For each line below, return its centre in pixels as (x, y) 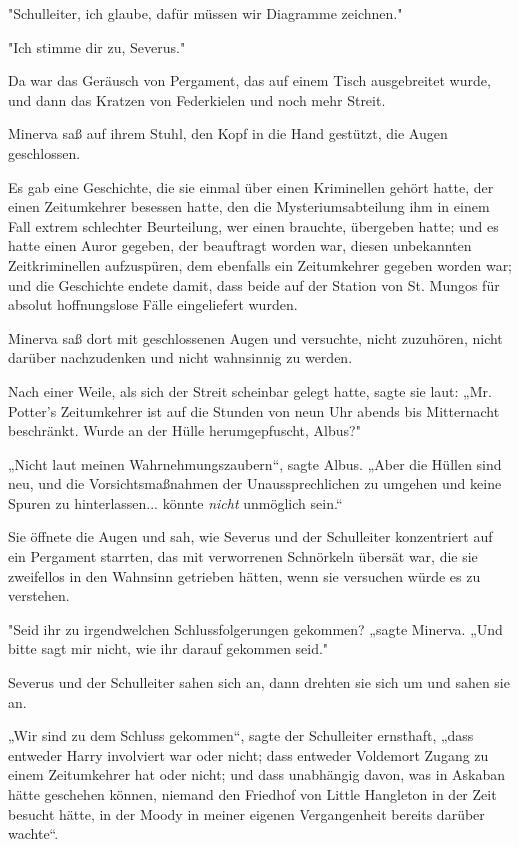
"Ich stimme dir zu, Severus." (97, 46)
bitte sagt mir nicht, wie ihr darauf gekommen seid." (168, 648)
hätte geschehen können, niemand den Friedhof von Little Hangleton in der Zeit (252, 794)
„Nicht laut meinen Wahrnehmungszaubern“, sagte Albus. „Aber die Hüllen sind (255, 463)
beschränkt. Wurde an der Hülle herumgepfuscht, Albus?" (184, 430)
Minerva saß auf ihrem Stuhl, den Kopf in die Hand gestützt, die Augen (228, 133)
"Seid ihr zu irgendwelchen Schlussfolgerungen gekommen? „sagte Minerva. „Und (255, 628)
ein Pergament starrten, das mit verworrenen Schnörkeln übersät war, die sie (243, 556)
